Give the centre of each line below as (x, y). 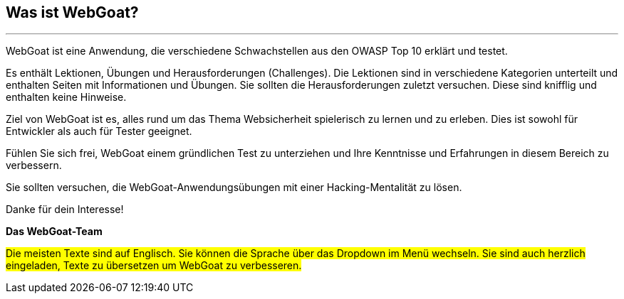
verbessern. (34, 165)
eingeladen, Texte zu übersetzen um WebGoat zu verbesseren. (154, 266)
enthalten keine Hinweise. (66, 97)
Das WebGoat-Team (54, 232)
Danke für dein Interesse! (65, 210)
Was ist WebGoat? (72, 12)
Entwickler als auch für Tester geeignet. (99, 131)
